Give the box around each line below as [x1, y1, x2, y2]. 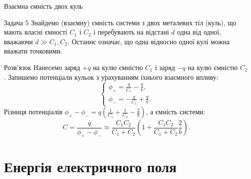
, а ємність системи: [146, 107, 205, 117]
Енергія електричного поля [4, 156, 177, 176]
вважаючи [4, 36, 33, 46]
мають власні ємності [4, 27, 68, 37]
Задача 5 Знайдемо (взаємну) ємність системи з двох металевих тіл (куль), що [4, 17, 236, 27]
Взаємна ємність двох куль [4, 1, 83, 11]
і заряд [155, 62, 175, 72]
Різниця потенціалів [4, 107, 63, 117]
